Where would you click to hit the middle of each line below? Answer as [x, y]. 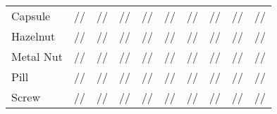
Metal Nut [37, 56]
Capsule [31, 16]
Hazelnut [33, 36]
